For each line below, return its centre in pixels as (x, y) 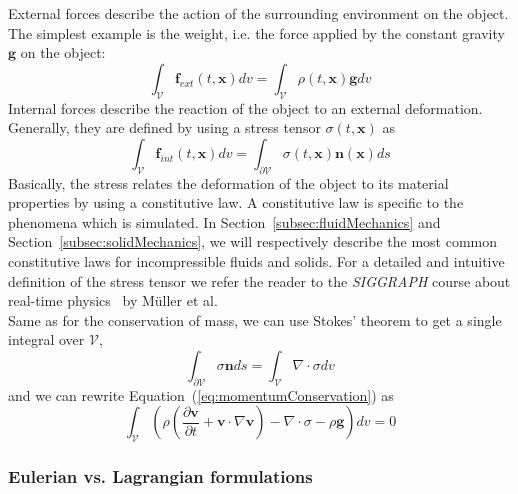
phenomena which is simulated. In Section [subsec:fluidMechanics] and (224, 221)
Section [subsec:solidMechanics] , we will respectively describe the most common (253, 241)
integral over (46, 339)
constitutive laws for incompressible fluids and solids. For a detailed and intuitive (256, 260)
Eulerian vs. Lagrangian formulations (160, 476)
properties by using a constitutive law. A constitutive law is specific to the (236, 202)
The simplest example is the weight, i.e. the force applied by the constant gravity (256, 32)
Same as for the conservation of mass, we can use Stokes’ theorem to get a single (255, 319)
